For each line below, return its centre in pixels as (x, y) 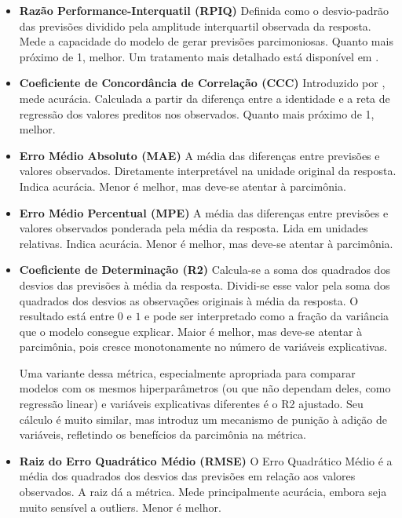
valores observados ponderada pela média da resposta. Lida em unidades (194, 228)
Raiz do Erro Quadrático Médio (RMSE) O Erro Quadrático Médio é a (206, 460)
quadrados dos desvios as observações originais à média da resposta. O (189, 300)
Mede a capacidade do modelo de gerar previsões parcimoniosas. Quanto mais (206, 41)
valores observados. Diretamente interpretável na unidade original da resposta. (208, 171)
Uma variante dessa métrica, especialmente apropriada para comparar (187, 372)
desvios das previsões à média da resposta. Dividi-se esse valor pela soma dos (205, 285)
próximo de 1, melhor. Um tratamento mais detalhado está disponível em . (199, 56)
